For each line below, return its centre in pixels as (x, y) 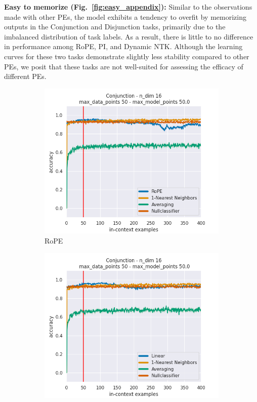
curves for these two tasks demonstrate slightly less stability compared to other (127, 56)
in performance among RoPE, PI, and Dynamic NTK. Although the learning (123, 46)
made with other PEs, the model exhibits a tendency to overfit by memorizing (125, 16)
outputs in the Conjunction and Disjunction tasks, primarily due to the (115, 27)
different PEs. (25, 76)
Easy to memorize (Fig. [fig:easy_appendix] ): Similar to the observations (128, 7)
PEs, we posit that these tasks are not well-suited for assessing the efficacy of (124, 66)
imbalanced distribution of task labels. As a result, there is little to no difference (129, 36)
